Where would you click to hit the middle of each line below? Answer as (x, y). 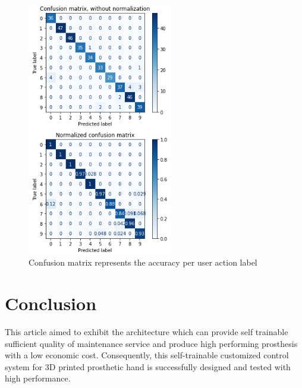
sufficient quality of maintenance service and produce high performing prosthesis (151, 343)
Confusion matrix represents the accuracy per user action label (143, 262)
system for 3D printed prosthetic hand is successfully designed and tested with (148, 366)
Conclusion (51, 303)
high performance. (38, 378)
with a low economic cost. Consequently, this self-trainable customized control (147, 355)
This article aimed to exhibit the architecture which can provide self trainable (147, 331)
